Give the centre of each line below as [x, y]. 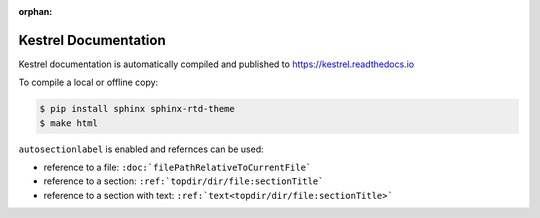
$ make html [69, 123]
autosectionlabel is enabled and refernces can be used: [141, 149]
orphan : [35, 11]
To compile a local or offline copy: [88, 82]
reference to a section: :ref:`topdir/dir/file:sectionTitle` [183, 181]
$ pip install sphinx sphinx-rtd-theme [137, 109]
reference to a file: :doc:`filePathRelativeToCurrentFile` [177, 167]
